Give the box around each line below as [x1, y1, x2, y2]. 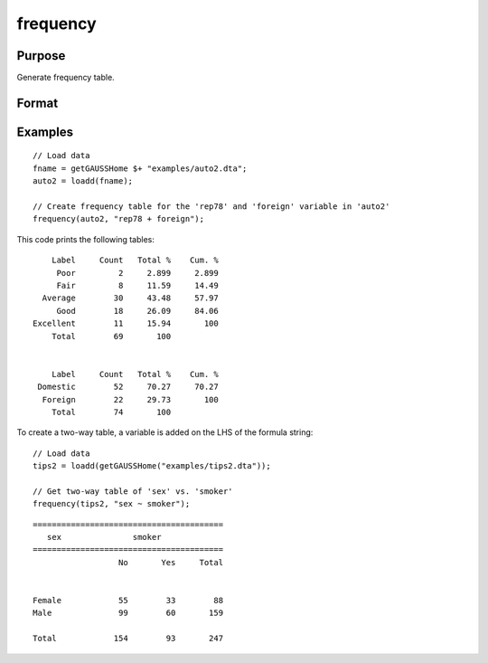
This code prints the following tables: [16, 233, 155, 244]
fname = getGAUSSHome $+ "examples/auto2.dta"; [33, 163, 248, 174]
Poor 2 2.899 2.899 [56, 268, 219, 278]
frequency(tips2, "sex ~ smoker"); [33, 498, 191, 509]
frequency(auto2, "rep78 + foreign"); [33, 213, 205, 224]
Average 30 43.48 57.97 [42, 293, 219, 303]
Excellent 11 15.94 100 [33, 318, 219, 329]
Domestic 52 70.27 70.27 [37, 382, 219, 393]
